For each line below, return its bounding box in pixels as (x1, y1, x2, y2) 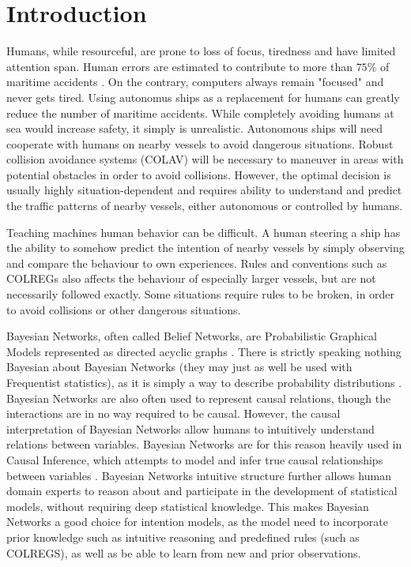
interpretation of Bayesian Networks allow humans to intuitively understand (6, 420, 375, 437)
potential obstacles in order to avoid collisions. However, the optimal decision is (6, 166, 391, 182)
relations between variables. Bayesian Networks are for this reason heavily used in (6, 436, 402, 452)
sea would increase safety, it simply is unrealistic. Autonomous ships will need (6, 120, 383, 137)
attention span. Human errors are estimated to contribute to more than (6, 58, 353, 74)
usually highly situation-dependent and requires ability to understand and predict (6, 182, 402, 198)
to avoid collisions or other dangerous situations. (6, 301, 241, 317)
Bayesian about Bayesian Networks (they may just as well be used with (6, 359, 353, 375)
